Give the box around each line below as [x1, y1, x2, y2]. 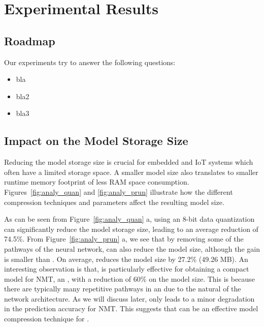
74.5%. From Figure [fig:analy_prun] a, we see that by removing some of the [4, 233, 244, 244]
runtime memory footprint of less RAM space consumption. [4, 176, 189, 187]
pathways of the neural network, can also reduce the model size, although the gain [4, 243, 260, 254]
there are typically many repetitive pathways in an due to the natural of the [4, 283, 241, 294]
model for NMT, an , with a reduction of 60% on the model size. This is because [4, 273, 255, 284]
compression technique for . [4, 313, 89, 324]
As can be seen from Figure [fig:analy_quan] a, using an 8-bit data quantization [4, 214, 255, 224]
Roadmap [4, 33, 55, 48]
